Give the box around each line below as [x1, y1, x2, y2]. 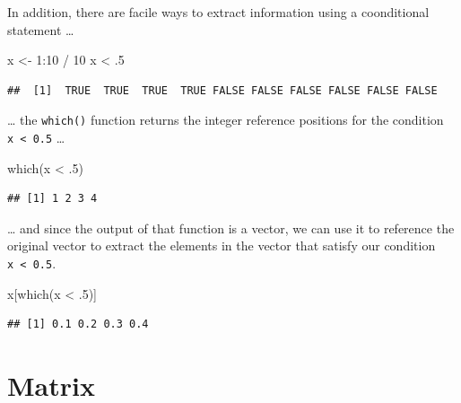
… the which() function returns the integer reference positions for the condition [7, 110, 444, 129]
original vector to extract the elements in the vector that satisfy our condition [7, 236, 436, 255]
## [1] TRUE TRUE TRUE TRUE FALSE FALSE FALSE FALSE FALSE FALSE [7, 83, 438, 97]
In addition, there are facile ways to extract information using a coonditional [7, 3, 430, 21]
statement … [7, 20, 74, 39]
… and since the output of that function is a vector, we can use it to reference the [7, 218, 455, 237]
